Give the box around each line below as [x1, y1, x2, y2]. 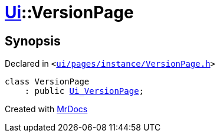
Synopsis [5, 33, 61, 48]
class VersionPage [5, 77, 90, 87]
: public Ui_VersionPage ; [24, 86, 145, 96]
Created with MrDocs [5, 104, 88, 115]
